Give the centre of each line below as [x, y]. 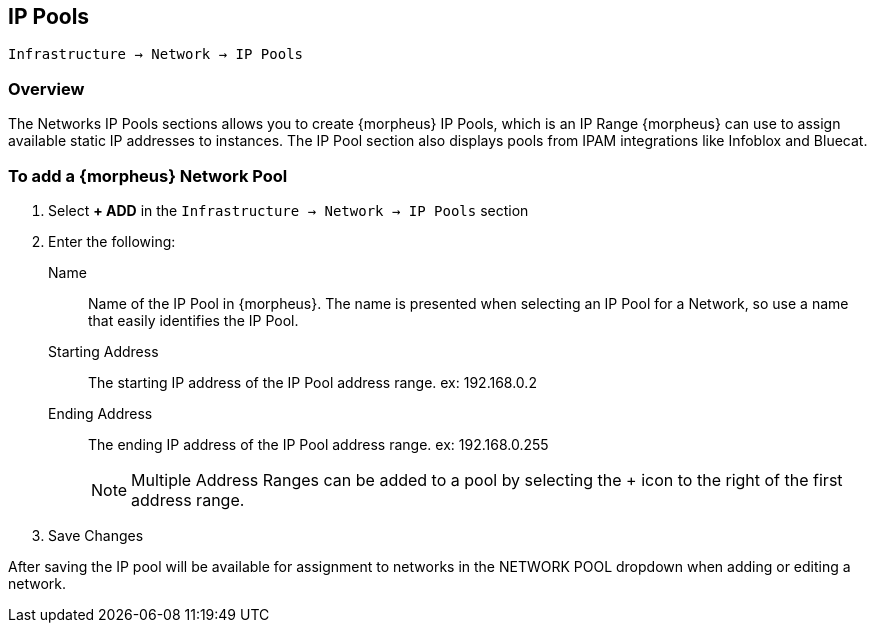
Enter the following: [112, 241]
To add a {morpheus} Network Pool [148, 175]
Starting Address [103, 351]
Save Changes [96, 535]
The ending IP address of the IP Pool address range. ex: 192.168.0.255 [318, 444]
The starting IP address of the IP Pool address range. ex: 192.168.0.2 [312, 382]
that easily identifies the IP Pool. [193, 320]
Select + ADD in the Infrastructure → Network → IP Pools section [288, 210]
